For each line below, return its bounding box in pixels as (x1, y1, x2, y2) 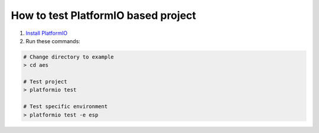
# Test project (23, 79, 67, 85)
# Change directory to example (23, 53, 115, 60)
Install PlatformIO (25, 30, 68, 37)
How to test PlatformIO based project (11, 9, 196, 22)
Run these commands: (25, 37, 81, 44)
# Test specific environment (23, 103, 108, 110)
